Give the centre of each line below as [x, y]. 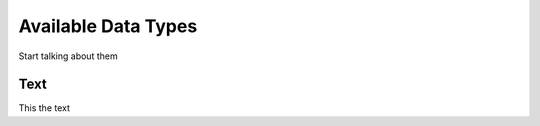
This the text [44, 108]
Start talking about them [68, 56]
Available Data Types [108, 26]
